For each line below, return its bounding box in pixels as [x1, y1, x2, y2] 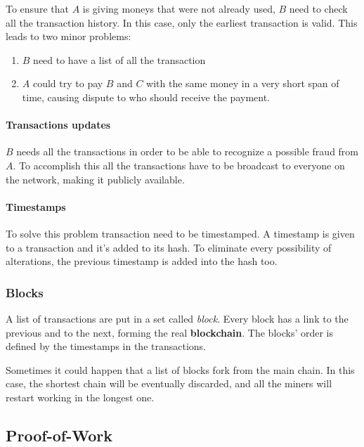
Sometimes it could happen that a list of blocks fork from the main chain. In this [6, 362, 355, 377]
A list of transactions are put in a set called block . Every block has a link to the [6, 311, 349, 325]
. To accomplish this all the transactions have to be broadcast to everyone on [13, 157, 345, 172]
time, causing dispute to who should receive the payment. [22, 89, 270, 104]
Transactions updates [6, 117, 111, 132]
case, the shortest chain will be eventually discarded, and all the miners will [6, 376, 332, 391]
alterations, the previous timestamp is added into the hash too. [6, 254, 278, 268]
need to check [289, 1, 348, 15]
